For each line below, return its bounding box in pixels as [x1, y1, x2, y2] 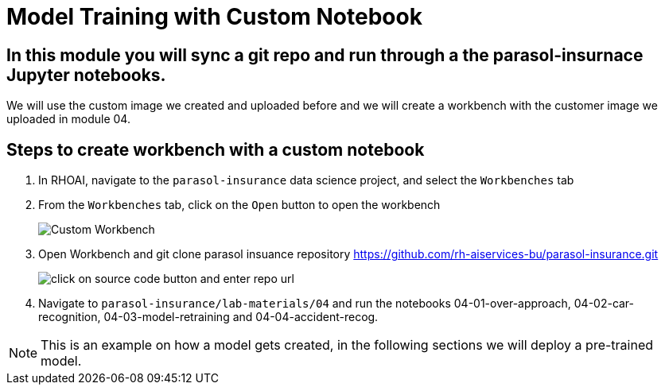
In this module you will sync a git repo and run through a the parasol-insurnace [6, 45, 644, 65]
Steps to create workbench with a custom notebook [6, 139, 425, 160]
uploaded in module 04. [6, 112, 130, 126]
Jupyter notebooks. [6, 64, 166, 85]
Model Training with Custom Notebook [6, 3, 422, 30]
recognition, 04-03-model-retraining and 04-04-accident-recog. [38, 310, 379, 324]
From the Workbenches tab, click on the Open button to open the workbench [38, 198, 441, 212]
